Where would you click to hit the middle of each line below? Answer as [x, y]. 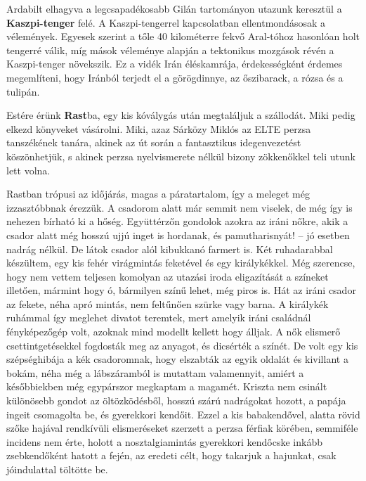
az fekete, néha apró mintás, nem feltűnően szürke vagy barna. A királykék [168, 303]
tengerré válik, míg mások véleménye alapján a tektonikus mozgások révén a [170, 50]
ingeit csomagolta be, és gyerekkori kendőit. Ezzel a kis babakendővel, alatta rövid [183, 414]
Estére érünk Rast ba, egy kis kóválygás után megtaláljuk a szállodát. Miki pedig [181, 115]
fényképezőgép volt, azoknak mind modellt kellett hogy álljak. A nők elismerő [174, 332]
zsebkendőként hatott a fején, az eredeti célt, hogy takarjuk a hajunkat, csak [171, 455]
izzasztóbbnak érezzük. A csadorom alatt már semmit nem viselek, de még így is [179, 207]
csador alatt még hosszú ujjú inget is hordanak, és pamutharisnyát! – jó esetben [178, 235]
